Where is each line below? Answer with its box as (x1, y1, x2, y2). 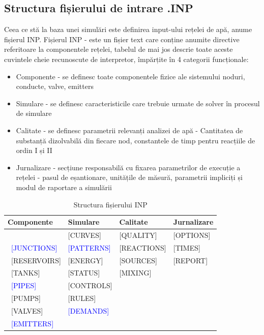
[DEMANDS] (68, 306, 109, 316)
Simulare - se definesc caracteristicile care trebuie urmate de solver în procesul (16, 98, 260, 108)
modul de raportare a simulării (16, 181, 112, 192)
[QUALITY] (119, 229, 157, 240)
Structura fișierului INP (73, 199, 148, 209)
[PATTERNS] (68, 242, 111, 253)
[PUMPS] (11, 293, 41, 303)
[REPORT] (173, 255, 208, 265)
